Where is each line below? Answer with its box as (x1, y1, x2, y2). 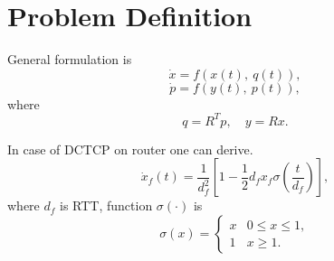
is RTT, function (60, 196, 153, 215)
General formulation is (7, 50, 132, 69)
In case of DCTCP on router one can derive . (7, 139, 253, 158)
